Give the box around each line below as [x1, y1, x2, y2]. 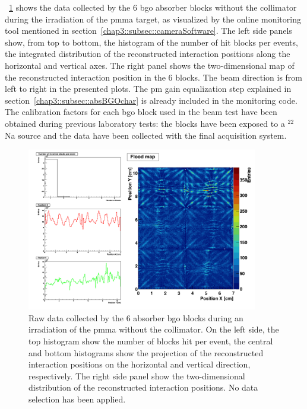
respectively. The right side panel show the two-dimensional [29, 369, 245, 382]
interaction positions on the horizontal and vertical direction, [29, 358, 251, 370]
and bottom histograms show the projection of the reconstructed [29, 346, 264, 359]
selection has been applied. [29, 393, 126, 405]
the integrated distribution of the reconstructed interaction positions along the [5, 47, 290, 60]
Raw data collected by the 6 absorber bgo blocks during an [29, 311, 243, 324]
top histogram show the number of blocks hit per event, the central [29, 335, 273, 347]
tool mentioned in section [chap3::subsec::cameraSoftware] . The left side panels [5, 24, 292, 37]
